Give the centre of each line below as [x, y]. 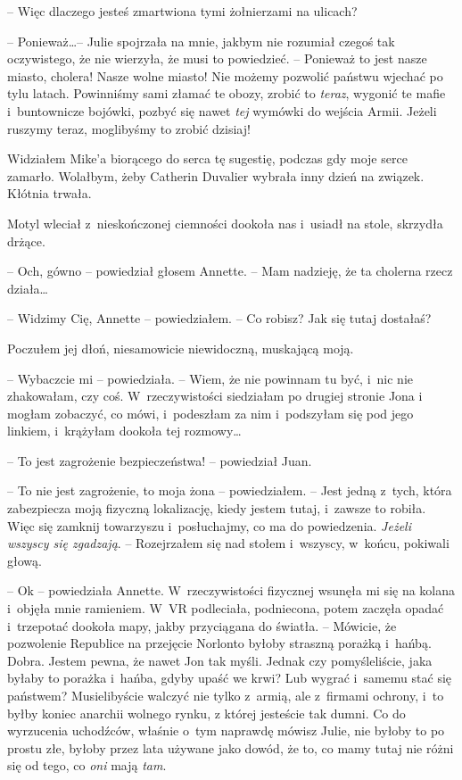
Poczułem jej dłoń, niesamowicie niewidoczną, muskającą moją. [181, 348]
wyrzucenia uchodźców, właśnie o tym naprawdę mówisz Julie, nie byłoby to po [226, 730]
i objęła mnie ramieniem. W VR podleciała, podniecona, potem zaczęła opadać [226, 608]
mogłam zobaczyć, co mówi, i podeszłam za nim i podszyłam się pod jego [210, 413]
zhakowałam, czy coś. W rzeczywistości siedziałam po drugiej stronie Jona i [215, 396]
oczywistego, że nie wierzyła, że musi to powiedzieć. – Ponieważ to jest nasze [217, 58]
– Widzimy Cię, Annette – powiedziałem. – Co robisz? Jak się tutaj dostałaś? [219, 318]
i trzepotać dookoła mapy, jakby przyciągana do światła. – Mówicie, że [202, 625]
